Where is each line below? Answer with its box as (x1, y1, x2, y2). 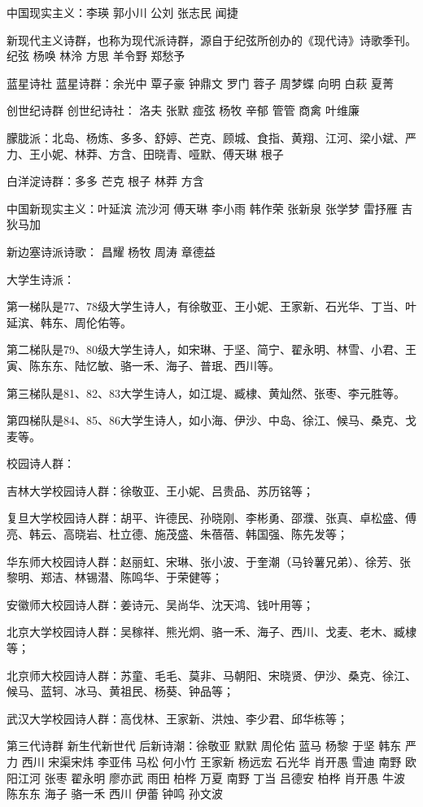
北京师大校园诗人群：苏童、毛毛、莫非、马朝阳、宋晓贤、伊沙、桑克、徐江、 (7, 666, 416, 683)
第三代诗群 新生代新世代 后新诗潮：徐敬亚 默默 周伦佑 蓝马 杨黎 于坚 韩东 (7, 737, 402, 754)
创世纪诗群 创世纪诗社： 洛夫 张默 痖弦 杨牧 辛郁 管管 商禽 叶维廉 (7, 102, 360, 119)
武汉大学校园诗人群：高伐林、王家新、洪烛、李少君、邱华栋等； (7, 709, 348, 726)
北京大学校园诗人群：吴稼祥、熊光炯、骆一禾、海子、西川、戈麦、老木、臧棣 (7, 623, 416, 640)
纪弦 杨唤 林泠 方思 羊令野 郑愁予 (7, 47, 185, 64)
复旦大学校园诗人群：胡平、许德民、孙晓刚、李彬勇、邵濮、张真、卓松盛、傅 (7, 509, 416, 526)
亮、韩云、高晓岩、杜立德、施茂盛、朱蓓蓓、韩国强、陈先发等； (7, 526, 348, 543)
